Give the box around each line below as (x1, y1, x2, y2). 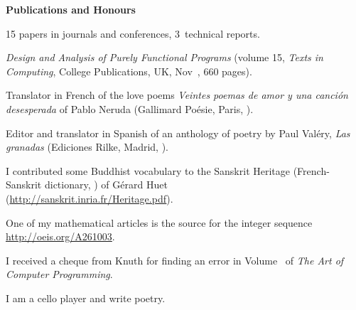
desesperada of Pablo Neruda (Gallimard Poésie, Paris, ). (6, 101, 254, 116)
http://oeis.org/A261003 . (6, 229, 115, 244)
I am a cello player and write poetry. (6, 290, 166, 305)
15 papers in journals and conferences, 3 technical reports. (6, 26, 260, 41)
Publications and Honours (6, 2, 136, 16)
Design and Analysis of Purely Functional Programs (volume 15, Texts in (6, 50, 323, 65)
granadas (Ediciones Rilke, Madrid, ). (6, 139, 168, 154)
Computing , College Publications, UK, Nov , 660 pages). (6, 63, 252, 78)
